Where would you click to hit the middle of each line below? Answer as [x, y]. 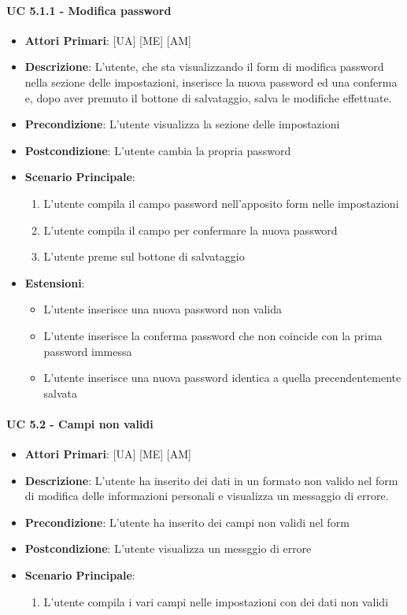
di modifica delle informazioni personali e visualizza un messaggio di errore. [207, 496]
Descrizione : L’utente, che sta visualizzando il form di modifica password [204, 67]
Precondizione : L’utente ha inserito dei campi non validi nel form [187, 522]
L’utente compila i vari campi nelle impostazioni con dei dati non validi [216, 601]
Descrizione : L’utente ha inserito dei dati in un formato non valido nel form [211, 480]
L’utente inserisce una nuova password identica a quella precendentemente [222, 378]
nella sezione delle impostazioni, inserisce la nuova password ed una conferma [211, 82]
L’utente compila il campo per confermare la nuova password [191, 230]
